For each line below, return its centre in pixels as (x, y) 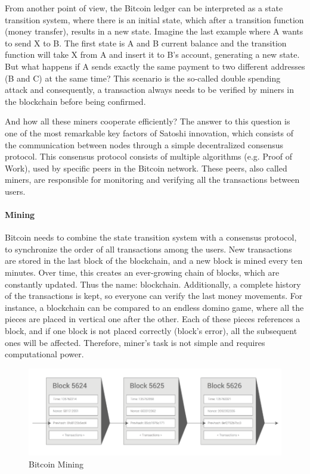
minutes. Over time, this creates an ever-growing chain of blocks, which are (142, 272)
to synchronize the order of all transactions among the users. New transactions (148, 249)
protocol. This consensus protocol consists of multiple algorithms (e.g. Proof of (149, 156)
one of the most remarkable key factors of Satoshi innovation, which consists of (149, 132)
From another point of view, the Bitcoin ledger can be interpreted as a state (144, 8)
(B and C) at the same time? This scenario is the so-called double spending (143, 78)
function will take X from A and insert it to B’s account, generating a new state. (152, 54)
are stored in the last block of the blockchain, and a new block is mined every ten (154, 261)
